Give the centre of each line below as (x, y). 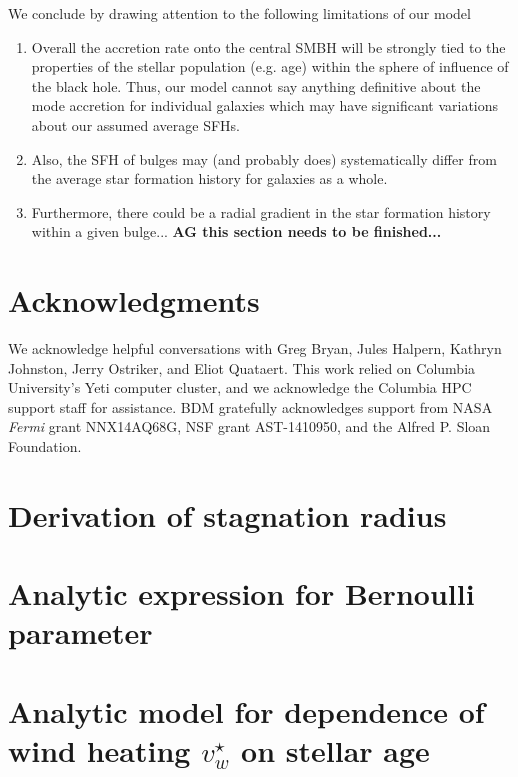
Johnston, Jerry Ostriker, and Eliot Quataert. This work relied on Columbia (242, 367)
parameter (80, 632)
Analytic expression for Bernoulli (241, 593)
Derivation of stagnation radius (227, 514)
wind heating (99, 749)
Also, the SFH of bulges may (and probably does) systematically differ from (264, 158)
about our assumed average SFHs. (135, 124)
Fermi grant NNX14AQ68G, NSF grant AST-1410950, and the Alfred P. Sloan (249, 426)
